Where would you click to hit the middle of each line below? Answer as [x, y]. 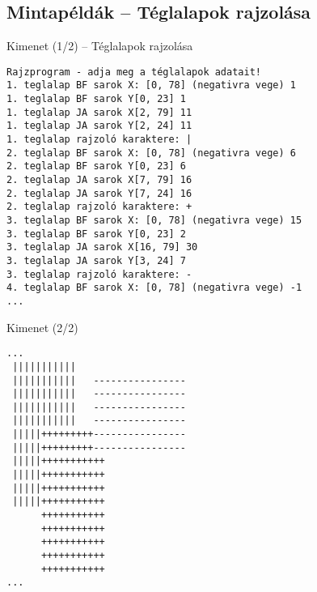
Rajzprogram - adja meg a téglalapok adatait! [134, 72]
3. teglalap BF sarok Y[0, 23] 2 [96, 234]
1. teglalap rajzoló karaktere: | [99, 140]
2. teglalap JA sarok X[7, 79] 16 [99, 180]
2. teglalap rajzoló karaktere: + [99, 207]
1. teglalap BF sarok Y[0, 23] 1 [96, 99]
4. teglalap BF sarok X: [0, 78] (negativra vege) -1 [154, 288]
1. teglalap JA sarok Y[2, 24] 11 [99, 126]
